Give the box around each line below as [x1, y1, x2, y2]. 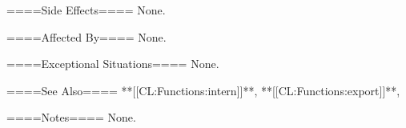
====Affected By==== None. [6, 28, 167, 45]
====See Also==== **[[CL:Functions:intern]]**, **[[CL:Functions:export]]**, [6, 82, 400, 98]
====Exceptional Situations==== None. [6, 55, 219, 72]
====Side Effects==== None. [6, 2, 166, 18]
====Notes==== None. [6, 109, 136, 126]
